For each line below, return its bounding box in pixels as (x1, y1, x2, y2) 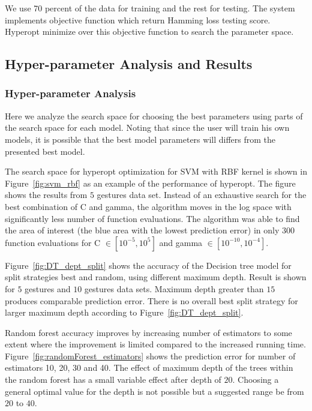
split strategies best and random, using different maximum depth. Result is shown (5, 271, 307, 283)
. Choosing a (232, 373, 279, 386)
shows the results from (5, 188, 88, 201)
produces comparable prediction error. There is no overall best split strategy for (5, 294, 298, 307)
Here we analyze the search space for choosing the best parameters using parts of (5, 109, 303, 122)
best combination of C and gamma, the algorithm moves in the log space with (5, 200, 292, 212)
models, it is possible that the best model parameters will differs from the (5, 133, 275, 145)
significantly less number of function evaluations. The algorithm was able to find (5, 212, 300, 224)
